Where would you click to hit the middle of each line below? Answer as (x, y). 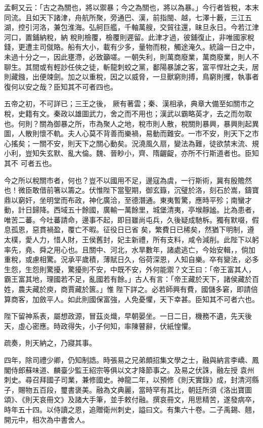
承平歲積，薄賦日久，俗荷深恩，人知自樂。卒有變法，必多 (163, 259)
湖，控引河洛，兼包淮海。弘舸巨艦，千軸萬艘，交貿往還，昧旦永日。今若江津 (131, 27)
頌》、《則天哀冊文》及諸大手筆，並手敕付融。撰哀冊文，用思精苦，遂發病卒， (131, 399)
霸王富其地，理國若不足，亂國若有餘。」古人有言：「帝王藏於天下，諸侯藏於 (128, 279)
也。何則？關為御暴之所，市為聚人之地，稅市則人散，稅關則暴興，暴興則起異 (131, 123)
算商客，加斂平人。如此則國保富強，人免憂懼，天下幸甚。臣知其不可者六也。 (131, 299)
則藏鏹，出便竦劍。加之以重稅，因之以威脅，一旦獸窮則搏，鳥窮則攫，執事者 (131, 77)
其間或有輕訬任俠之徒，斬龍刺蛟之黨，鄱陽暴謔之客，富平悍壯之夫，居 (142, 67)
